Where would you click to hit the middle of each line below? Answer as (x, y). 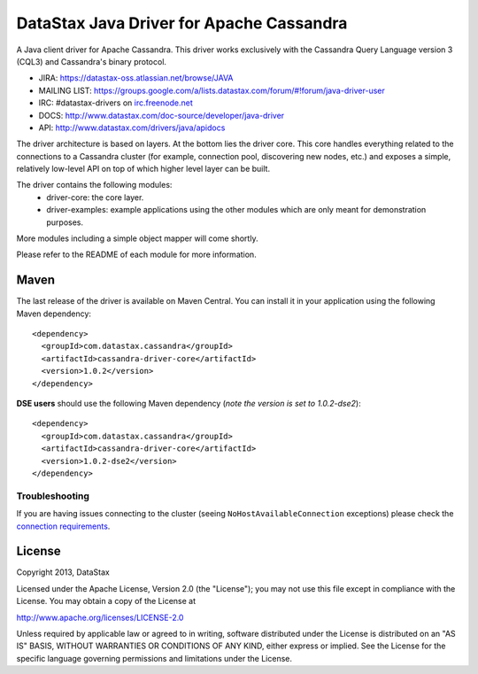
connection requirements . (63, 526)
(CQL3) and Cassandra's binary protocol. (92, 61)
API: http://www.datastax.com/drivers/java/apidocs (132, 128)
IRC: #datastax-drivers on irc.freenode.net (116, 103)
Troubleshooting (53, 496)
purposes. (65, 222)
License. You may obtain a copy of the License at (106, 601)
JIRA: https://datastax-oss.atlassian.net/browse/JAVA (136, 78)
